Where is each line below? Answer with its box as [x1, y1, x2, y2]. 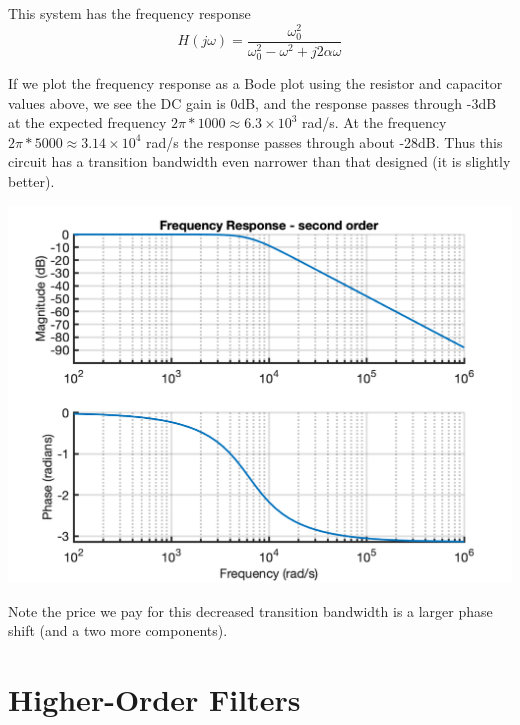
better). [8, 170, 55, 191]
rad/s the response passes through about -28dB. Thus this [146, 131, 503, 152]
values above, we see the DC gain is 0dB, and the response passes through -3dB [8, 92, 497, 113]
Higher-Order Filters [8, 678, 301, 719]
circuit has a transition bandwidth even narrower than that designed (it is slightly [8, 151, 511, 172]
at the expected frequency [8, 112, 167, 133]
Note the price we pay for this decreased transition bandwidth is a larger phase [8, 600, 493, 621]
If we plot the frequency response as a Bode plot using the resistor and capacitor [8, 72, 503, 93]
